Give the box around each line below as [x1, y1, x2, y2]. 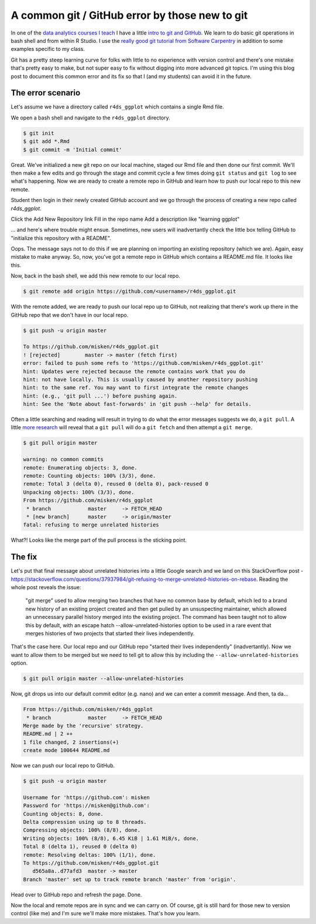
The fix [11, 552, 37, 562]
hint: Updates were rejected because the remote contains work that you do [23, 368, 246, 375]
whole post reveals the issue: [11, 584, 81, 591]
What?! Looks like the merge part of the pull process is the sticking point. [11, 536, 187, 544]
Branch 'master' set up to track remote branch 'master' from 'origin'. [23, 876, 236, 882]
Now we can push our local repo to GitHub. [11, 762, 115, 769]
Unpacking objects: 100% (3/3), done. [23, 489, 135, 495]
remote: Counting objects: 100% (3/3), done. [23, 473, 156, 480]
